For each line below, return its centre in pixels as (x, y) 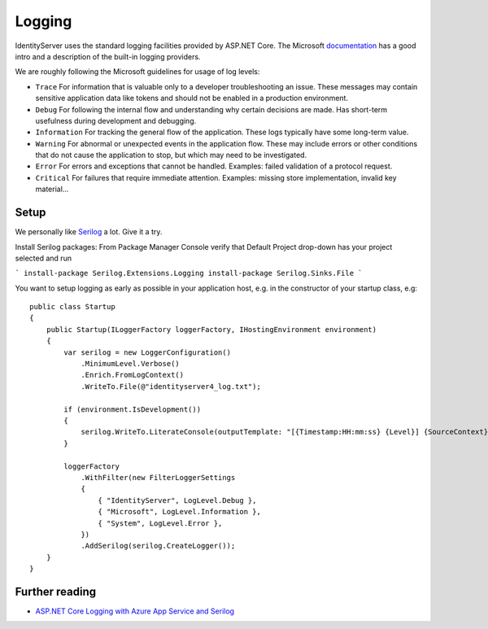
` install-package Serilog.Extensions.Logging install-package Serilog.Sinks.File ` (189, 273)
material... (52, 189)
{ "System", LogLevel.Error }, (160, 523)
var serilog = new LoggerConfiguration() (148, 352)
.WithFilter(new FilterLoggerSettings (158, 477)
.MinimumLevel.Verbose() (131, 364)
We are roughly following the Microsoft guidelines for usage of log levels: (137, 72)
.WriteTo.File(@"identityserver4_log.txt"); (171, 386)
